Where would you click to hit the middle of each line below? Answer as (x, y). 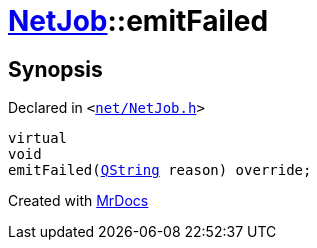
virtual (38, 138)
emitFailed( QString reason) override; (160, 170)
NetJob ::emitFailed (138, 21)
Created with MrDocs (78, 201)
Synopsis (55, 69)
